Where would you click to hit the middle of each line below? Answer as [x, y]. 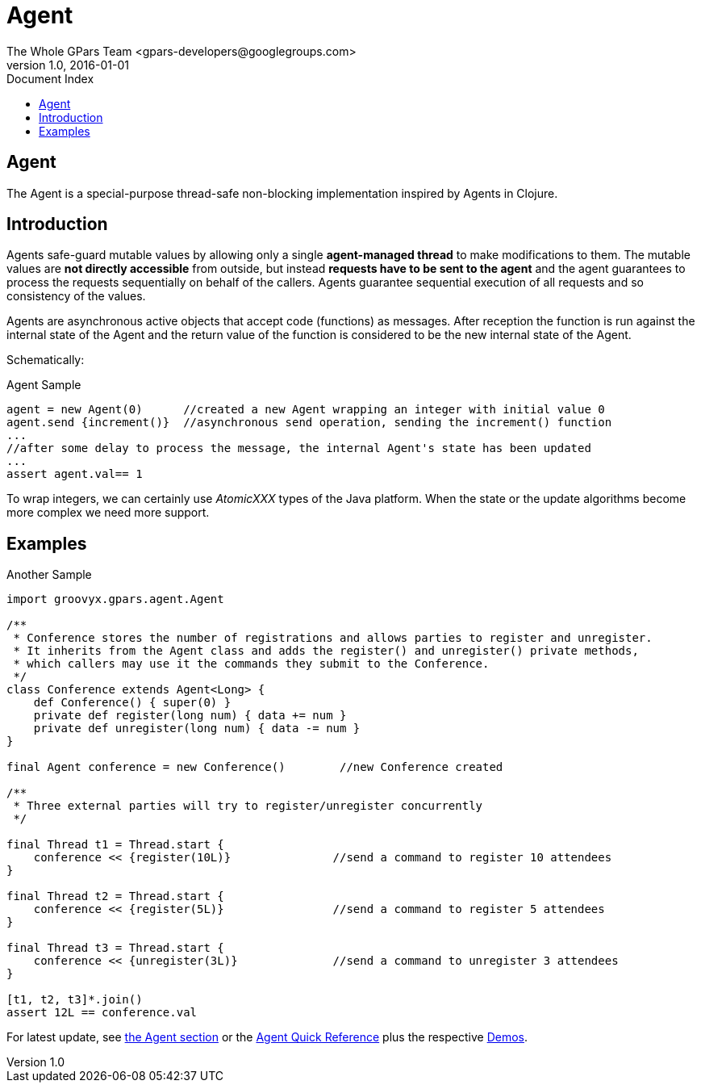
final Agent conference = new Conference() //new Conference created [255, 767]
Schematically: [46, 360]
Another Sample [49, 575]
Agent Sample [44, 385]
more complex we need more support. [108, 513]
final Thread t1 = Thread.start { [115, 845]
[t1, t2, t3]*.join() [75, 1000]
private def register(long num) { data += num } [190, 716]
